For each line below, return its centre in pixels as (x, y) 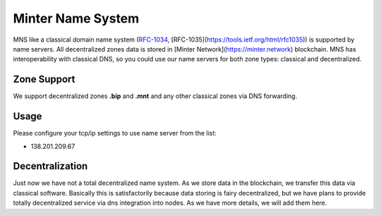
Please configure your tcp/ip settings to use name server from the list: (115, 133)
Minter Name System (76, 18)
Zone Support (44, 79)
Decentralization (50, 166)
